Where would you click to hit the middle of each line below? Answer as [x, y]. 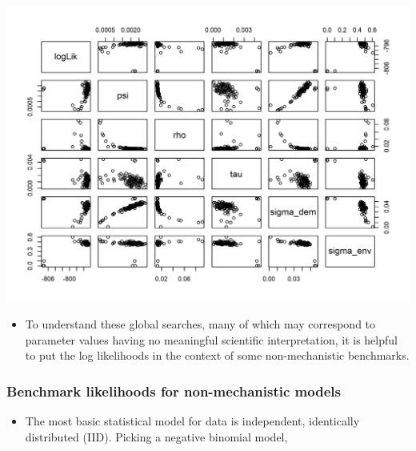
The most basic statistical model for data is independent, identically [192, 421]
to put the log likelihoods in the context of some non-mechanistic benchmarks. [217, 355]
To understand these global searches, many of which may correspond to [200, 324]
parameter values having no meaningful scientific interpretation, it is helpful [211, 339]
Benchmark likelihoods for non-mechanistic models [174, 391]
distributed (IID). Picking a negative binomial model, [156, 436]
